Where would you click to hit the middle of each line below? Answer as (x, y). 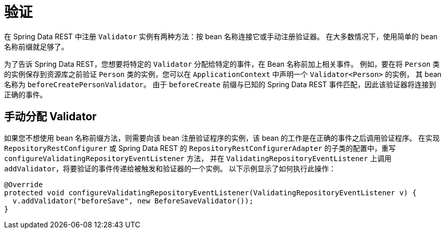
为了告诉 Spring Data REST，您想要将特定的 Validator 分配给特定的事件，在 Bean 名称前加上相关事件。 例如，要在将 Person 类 (222, 64)
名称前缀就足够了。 (36, 46)
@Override (23, 184)
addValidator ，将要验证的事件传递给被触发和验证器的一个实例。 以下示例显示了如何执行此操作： (170, 168)
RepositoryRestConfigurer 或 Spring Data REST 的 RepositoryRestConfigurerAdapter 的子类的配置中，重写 (200, 148)
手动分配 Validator (50, 117)
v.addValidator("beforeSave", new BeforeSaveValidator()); (133, 201)
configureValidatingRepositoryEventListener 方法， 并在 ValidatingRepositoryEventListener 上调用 (198, 158)
